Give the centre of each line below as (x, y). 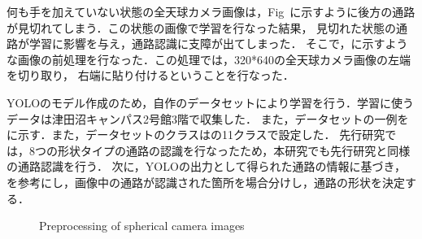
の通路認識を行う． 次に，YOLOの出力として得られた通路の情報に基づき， (207, 166)
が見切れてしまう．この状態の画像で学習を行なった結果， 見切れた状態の (202, 27)
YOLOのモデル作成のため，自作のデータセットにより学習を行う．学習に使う (210, 102)
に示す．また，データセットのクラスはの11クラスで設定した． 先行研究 (196, 135)
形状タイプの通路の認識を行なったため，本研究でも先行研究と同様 (234, 150)
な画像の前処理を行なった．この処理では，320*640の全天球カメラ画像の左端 (209, 59)
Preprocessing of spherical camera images (142, 226)
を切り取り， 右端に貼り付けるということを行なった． (150, 75)
